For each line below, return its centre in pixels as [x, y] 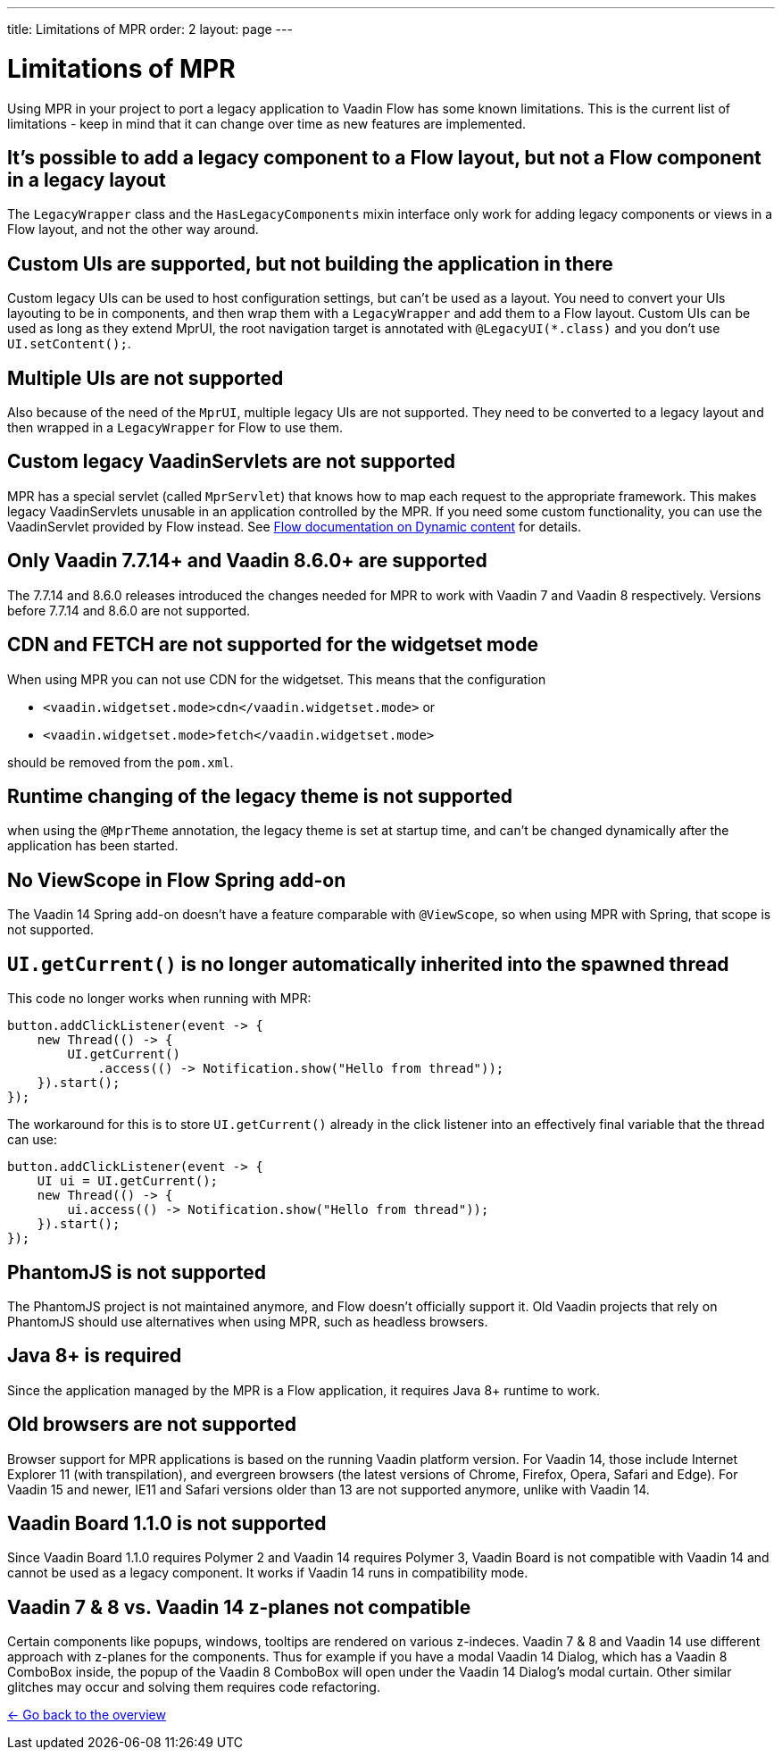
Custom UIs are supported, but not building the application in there [310, 264]
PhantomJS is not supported [137, 1272]
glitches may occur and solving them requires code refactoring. [194, 1687]
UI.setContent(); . [69, 344]
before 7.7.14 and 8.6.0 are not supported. [129, 610]
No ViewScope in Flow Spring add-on [177, 880]
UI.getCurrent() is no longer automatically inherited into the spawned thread [368, 964]
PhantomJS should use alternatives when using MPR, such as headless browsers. [248, 1321]
